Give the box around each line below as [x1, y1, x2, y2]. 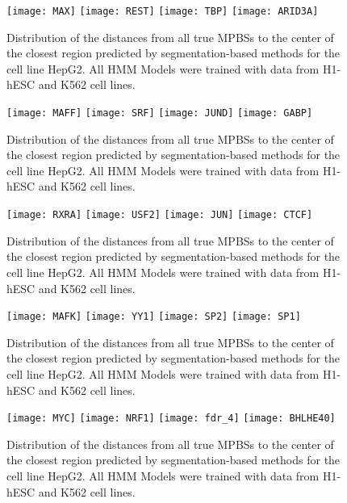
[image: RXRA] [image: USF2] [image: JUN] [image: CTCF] [6, 209, 313, 221]
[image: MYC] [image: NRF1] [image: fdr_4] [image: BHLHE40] [6, 413, 336, 425]
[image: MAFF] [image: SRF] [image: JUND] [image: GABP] [6, 107, 313, 119]
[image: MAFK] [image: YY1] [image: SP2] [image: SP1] [6, 311, 301, 323]
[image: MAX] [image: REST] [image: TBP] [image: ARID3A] [6, 6, 319, 17]
